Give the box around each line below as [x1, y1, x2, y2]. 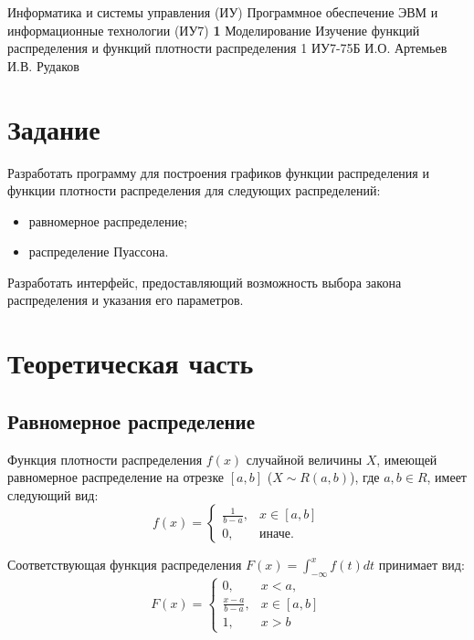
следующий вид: [7, 485, 99, 504]
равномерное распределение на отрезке [7, 467, 225, 487]
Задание [7, 110, 100, 147]
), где [350, 467, 380, 487]
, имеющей [376, 449, 437, 468]
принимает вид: [378, 555, 465, 574]
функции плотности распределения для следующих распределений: [7, 181, 381, 200]
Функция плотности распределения [7, 449, 203, 468]
